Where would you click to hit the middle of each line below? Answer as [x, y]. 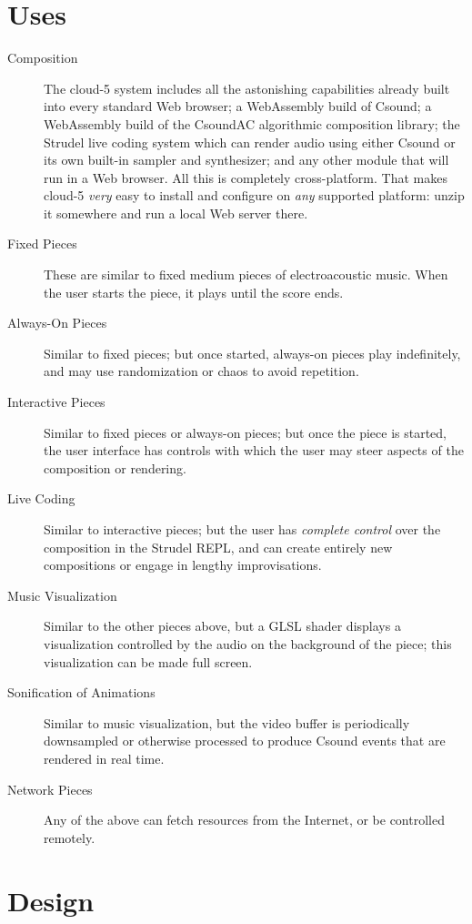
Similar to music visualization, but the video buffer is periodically [227, 722]
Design [51, 900]
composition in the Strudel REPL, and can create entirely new [218, 547]
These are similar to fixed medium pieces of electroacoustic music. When [246, 274]
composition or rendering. [115, 467]
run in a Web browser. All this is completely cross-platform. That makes [246, 177]
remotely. [70, 837]
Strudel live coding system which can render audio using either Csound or [250, 142]
